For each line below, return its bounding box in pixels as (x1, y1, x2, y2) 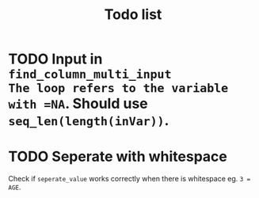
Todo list (104, 6, 162, 24)
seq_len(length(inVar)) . (8, 112, 169, 130)
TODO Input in (8, 50, 103, 68)
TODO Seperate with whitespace (8, 148, 227, 166)
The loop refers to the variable (8, 81, 229, 96)
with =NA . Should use (8, 95, 148, 112)
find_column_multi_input (8, 67, 172, 82)
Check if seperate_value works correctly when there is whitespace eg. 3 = (8, 174, 251, 184)
